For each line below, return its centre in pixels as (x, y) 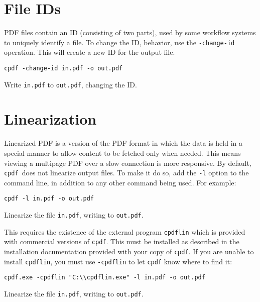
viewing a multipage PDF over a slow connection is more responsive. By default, (128, 163)
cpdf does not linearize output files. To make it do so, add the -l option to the (126, 173)
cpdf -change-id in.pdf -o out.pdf (63, 68)
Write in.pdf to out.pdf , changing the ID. (71, 84)
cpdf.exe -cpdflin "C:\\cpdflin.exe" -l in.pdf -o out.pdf (105, 278)
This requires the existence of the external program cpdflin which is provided (125, 231)
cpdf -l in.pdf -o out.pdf (49, 199)
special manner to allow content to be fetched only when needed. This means (122, 153)
